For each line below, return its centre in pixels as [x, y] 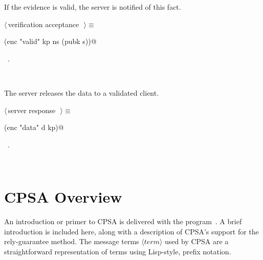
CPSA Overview [63, 197]
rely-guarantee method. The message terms [72, 241]
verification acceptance [43, 24]
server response [32, 110]
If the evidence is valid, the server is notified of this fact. [93, 7]
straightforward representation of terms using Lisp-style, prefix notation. [118, 251]
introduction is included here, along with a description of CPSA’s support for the [131, 231]
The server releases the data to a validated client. [82, 92]
